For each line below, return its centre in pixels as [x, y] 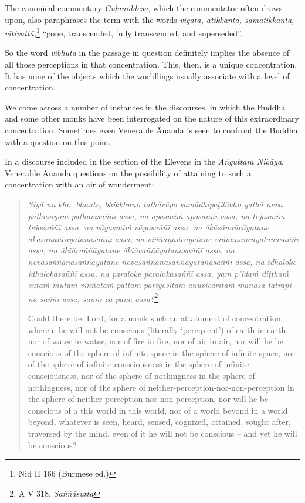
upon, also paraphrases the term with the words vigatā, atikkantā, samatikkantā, [150, 19]
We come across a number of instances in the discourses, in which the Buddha [145, 107]
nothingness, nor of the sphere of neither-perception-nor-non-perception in [161, 387]
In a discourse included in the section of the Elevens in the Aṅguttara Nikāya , [144, 161]
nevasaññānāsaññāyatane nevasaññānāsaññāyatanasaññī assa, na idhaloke [162, 261]
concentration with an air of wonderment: [79, 184]
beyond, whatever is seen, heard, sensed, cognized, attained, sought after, [159, 422]
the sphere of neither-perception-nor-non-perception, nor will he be [148, 399]
